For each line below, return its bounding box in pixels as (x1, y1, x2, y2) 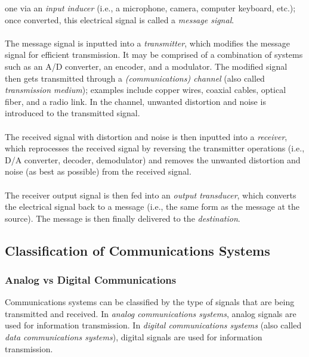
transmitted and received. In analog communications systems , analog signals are (5, 307, 296, 319)
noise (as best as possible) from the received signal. (5, 165, 191, 178)
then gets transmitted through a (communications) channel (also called (5, 72, 265, 84)
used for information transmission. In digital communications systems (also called (5, 319, 302, 331)
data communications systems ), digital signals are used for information (5, 331, 262, 343)
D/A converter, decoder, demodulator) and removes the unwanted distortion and (5, 153, 301, 166)
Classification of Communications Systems (5, 241, 270, 259)
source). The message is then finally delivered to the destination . (5, 212, 240, 224)
